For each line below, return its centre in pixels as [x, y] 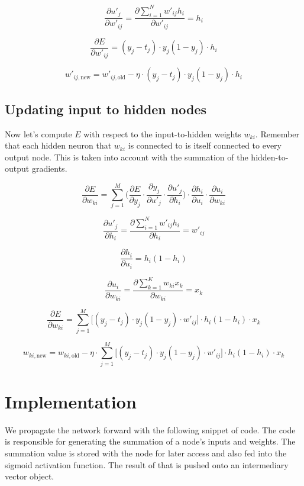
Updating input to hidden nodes [106, 109]
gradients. [49, 168]
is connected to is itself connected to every [205, 145]
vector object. [30, 476]
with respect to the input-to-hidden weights [162, 133]
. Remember [277, 133]
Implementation [71, 401]
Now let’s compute [38, 133]
